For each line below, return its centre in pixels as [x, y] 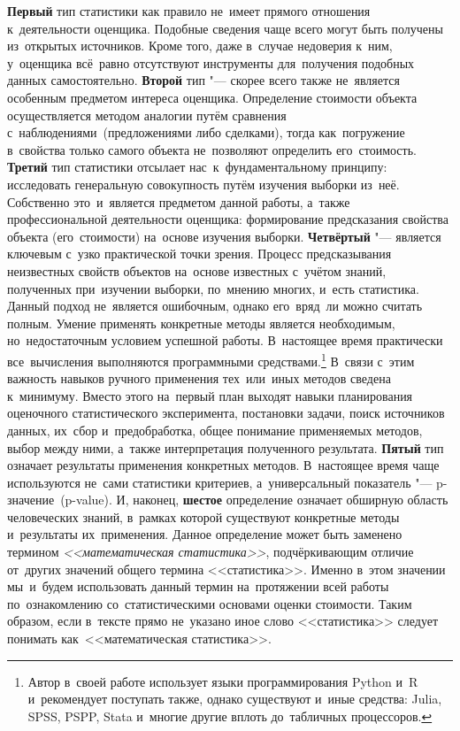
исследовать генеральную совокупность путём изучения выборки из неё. [203, 184]
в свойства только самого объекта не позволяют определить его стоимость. [212, 149]
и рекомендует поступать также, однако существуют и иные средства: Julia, [235, 699]
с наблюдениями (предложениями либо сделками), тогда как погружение [206, 132]
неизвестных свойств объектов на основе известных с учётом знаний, [197, 270]
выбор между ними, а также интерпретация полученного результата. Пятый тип [226, 447]
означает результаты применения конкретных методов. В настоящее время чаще [223, 465]
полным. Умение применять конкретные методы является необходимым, [201, 323]
